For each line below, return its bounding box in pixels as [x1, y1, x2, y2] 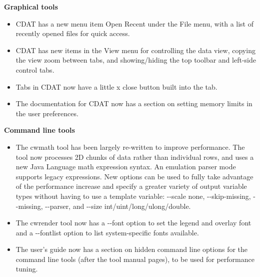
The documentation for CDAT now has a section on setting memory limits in [15, 98, 252, 109]
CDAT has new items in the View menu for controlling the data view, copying [15, 45, 255, 55]
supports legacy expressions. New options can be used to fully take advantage [15, 171, 253, 181]
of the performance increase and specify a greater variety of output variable [15, 181, 247, 191]
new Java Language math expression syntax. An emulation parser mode [15, 161, 236, 172]
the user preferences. [15, 108, 78, 118]
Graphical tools [4, 2, 58, 12]
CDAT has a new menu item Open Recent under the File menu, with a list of [15, 18, 254, 29]
